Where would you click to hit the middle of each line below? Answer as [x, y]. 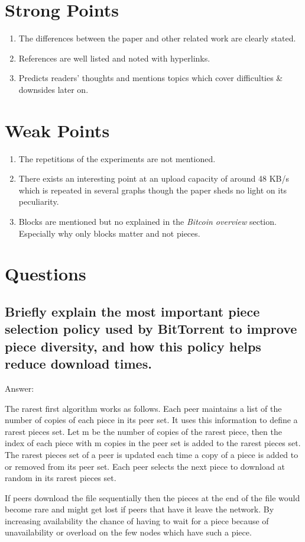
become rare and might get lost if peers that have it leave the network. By [139, 509]
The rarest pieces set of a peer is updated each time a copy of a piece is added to [152, 454]
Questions [46, 274]
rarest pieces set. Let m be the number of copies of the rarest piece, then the [143, 431]
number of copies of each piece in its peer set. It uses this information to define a [151, 420]
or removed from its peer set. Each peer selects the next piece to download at [145, 466]
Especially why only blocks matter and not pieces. [109, 233]
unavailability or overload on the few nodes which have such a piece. [128, 532]
